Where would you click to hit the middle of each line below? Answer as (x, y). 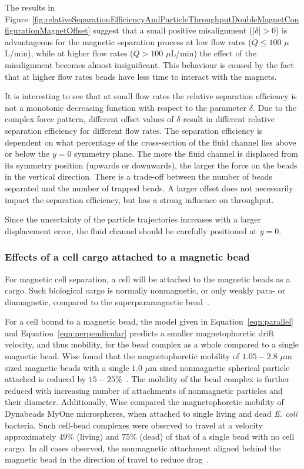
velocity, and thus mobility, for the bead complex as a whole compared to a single (152, 344)
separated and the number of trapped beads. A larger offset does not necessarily (149, 188)
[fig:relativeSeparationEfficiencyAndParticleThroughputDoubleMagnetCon (166, 18)
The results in (30, 7)
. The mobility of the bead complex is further (208, 379)
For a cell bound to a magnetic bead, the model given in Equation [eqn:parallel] (149, 321)
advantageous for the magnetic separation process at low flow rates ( (128, 41)
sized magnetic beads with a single (67, 367)
